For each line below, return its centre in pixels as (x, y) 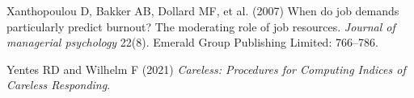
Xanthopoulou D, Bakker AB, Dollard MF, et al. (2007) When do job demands (203, 10)
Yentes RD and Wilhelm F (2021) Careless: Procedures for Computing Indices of (206, 69)
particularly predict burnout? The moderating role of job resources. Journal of (201, 26)
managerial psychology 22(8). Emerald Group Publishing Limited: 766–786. (192, 42)
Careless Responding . (59, 85)
